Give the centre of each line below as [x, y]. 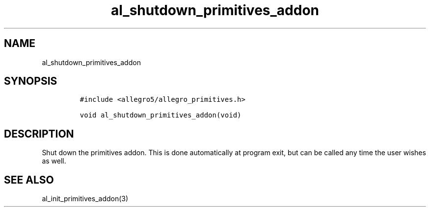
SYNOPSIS [31, 81]
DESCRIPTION [39, 134]
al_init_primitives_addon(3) [85, 199]
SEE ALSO [29, 180]
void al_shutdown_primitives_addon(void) [161, 115]
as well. [54, 161]
